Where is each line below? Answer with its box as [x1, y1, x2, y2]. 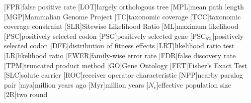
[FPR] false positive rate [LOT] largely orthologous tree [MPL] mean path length [4, 1, 244, 11]
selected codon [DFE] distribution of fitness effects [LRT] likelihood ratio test [4, 40, 235, 51]
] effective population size [156, 79, 231, 90]
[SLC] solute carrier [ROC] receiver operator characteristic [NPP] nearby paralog [4, 70, 243, 80]
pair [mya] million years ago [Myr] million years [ [4, 79, 149, 90]
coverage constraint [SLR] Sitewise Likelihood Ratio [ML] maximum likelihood [4, 21, 239, 31]
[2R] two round [4, 89, 48, 100]
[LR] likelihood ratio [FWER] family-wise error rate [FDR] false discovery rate [4, 50, 236, 60]
